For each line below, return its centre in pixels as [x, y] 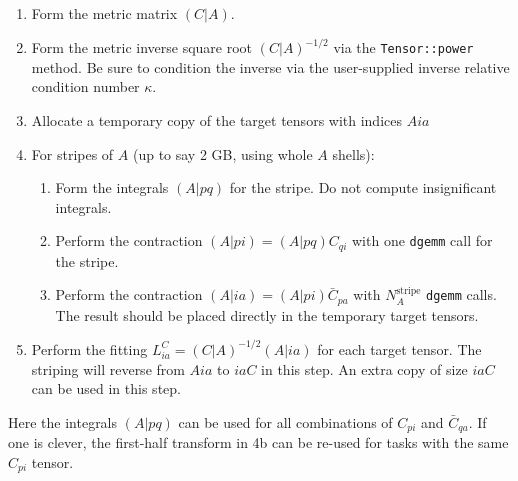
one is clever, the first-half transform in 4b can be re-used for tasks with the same [258, 442]
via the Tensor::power [403, 47]
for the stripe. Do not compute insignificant [363, 187]
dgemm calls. [461, 294]
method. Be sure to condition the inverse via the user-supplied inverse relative [270, 66]
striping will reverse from [108, 368]
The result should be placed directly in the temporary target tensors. [267, 314]
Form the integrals [112, 187]
